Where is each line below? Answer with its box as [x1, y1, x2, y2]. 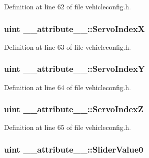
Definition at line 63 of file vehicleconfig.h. [4, 41, 131, 52]
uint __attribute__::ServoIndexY [4, 63, 145, 75]
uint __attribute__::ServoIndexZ [4, 103, 144, 115]
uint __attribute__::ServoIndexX [4, 22, 145, 34]
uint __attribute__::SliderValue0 [4, 143, 144, 155]
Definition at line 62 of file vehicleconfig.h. [4, 1, 131, 11]
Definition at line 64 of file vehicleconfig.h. [4, 82, 131, 92]
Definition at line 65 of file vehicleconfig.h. [4, 122, 131, 132]
